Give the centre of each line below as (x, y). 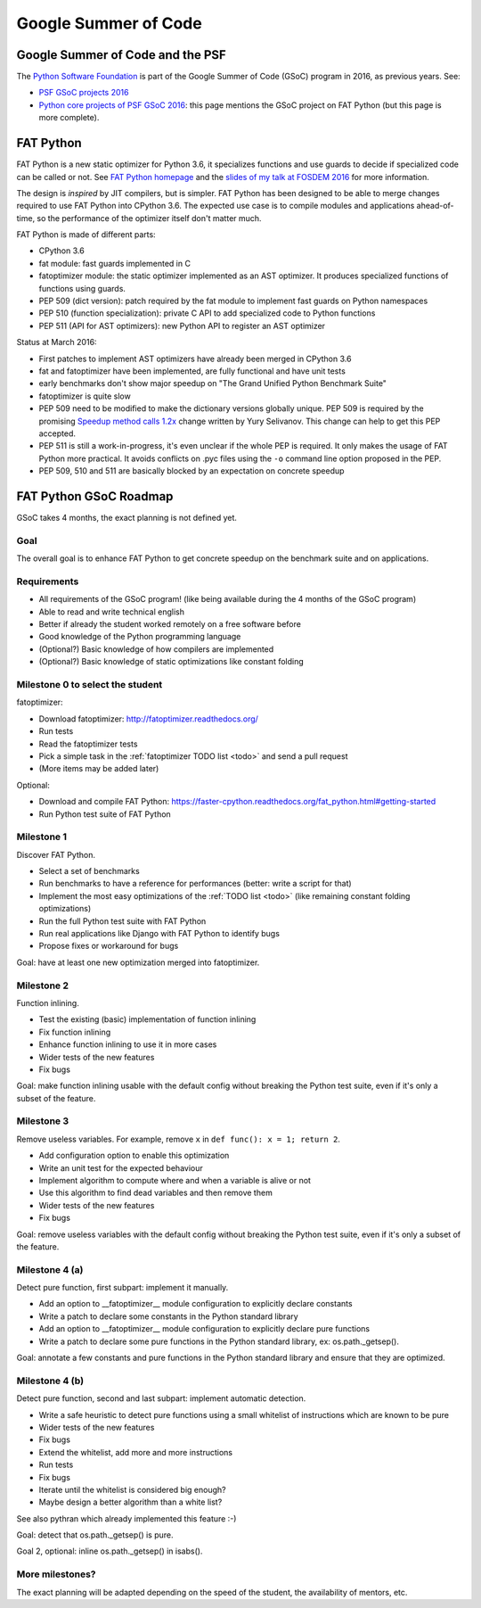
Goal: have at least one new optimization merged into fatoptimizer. (138, 962)
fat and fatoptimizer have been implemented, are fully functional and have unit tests (192, 371)
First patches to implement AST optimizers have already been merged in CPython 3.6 (195, 359)
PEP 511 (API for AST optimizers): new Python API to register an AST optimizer (182, 326)
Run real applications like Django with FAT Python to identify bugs (159, 934)
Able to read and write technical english (111, 612)
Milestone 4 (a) (50, 1269)
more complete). (69, 118)
